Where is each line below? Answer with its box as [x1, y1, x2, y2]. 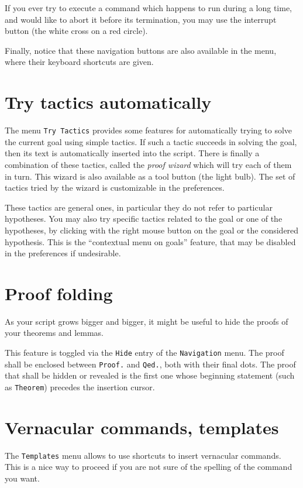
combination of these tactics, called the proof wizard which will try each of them [5, 158, 292, 170]
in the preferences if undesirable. [5, 247, 121, 259]
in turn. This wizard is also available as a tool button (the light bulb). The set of [5, 170, 295, 182]
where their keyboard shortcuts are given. [5, 56, 154, 68]
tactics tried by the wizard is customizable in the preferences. [5, 181, 225, 194]
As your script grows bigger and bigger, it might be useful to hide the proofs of [5, 315, 288, 327]
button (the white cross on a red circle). [5, 25, 148, 37]
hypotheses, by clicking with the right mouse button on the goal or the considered [5, 224, 299, 236]
